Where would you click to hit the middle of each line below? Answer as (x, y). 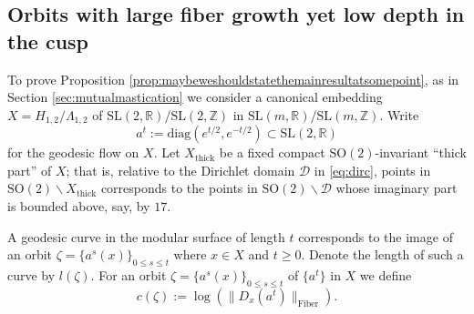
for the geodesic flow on (73, 152)
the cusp (48, 41)
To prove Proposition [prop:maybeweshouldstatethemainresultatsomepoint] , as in (233, 79)
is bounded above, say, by (79, 206)
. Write (399, 114)
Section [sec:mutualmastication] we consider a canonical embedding (195, 97)
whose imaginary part (397, 188)
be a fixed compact (272, 152)
